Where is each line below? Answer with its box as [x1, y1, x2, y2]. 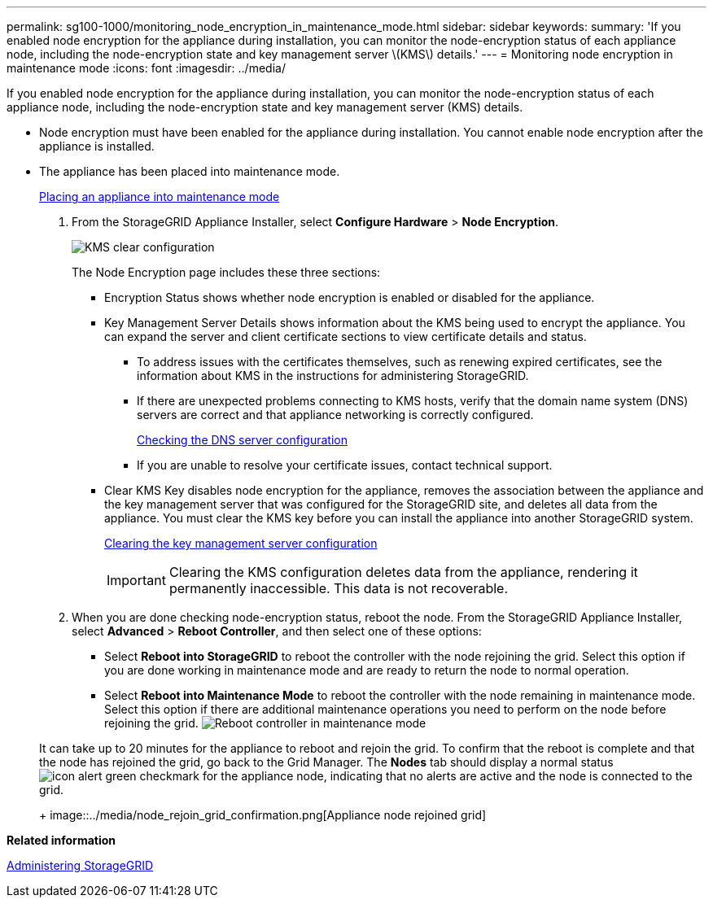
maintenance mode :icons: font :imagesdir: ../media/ [7, 61, 286, 75]
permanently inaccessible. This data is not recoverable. [168, 580, 508, 596]
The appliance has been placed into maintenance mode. [39, 164, 340, 178]
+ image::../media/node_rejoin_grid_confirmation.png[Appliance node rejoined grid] [39, 808, 487, 822]
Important [107, 572, 166, 588]
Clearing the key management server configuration [104, 536, 378, 550]
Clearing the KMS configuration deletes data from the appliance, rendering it [168, 564, 638, 580]
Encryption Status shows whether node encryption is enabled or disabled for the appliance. [104, 290, 595, 304]
